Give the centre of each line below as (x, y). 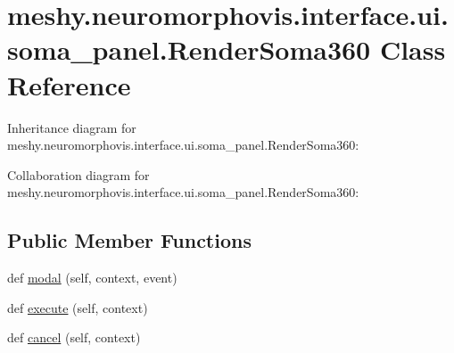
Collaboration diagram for (78, 174)
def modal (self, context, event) (92, 278)
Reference (69, 84)
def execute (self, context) (78, 307)
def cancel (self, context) (74, 337)
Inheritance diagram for (72, 127)
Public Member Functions (129, 240)
